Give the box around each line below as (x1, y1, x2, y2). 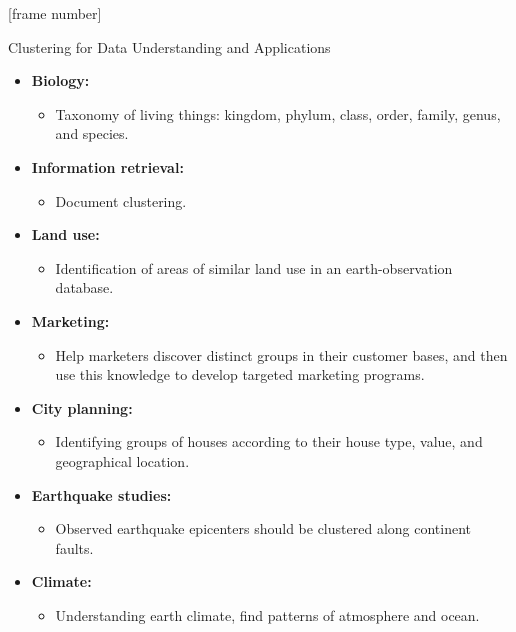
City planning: (31, 397, 133, 418)
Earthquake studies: (31, 484, 172, 505)
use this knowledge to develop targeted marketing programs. (55, 364, 425, 385)
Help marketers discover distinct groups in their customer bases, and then (55, 344, 508, 365)
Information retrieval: (31, 156, 184, 177)
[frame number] (8, 3, 102, 23)
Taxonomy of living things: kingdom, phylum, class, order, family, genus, (55, 103, 501, 124)
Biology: (31, 70, 90, 91)
